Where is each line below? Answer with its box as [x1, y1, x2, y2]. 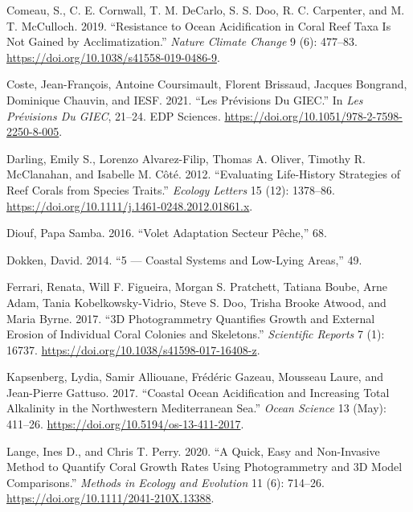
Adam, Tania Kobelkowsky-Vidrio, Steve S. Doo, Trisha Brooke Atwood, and [6, 293, 386, 310]
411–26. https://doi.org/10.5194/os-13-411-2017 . [6, 416, 244, 432]
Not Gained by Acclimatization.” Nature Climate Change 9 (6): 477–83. [6, 33, 358, 50]
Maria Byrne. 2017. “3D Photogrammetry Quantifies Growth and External [6, 309, 375, 326]
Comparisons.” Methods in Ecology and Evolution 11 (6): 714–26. [6, 473, 325, 490]
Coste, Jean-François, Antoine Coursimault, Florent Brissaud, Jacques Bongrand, [6, 76, 407, 92]
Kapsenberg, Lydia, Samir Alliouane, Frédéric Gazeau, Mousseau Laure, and [6, 368, 383, 385]
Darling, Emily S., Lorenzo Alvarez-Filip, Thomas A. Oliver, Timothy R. [6, 150, 366, 166]
